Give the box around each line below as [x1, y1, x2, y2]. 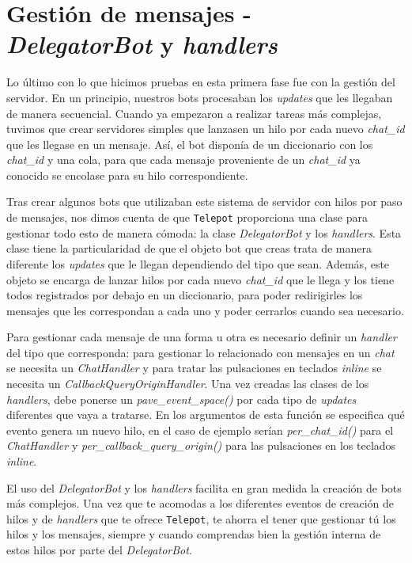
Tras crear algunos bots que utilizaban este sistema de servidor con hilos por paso [6, 193, 403, 210]
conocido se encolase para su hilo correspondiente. [6, 166, 248, 183]
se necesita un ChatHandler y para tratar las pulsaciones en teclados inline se [6, 359, 382, 376]
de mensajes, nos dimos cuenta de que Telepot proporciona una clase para [6, 209, 368, 226]
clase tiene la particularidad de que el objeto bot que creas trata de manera [6, 240, 372, 257]
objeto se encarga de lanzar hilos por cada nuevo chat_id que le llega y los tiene [6, 271, 395, 287]
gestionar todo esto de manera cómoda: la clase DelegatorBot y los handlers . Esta [6, 224, 402, 241]
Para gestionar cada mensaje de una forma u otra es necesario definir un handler [6, 329, 397, 345]
